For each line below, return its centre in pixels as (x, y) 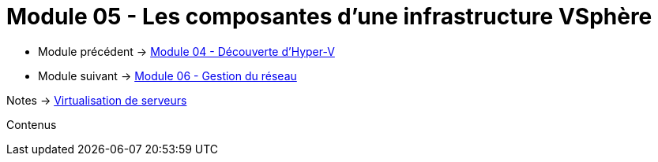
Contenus (32, 124)
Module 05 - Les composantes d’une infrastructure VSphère (329, 17)
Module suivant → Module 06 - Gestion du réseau (167, 75)
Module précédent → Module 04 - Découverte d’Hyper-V (186, 51)
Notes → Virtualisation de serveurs (97, 100)
